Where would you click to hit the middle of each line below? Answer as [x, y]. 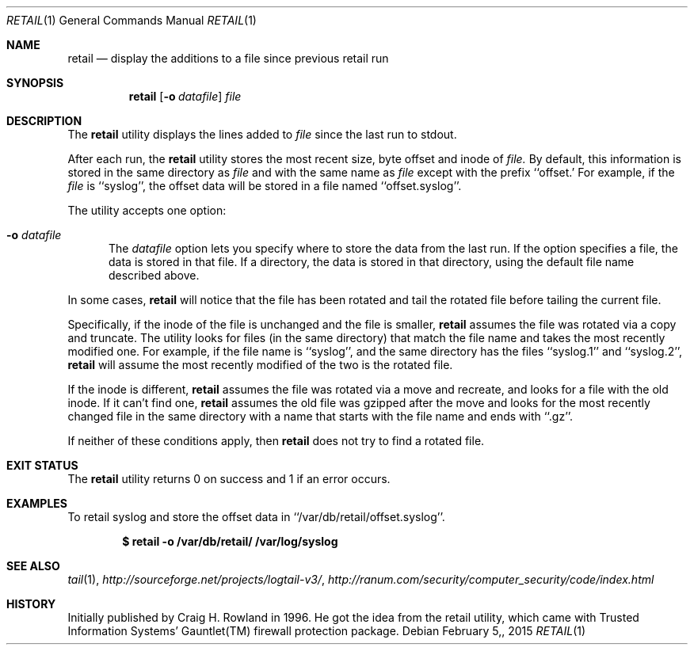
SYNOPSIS [35, 83]
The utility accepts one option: [147, 210]
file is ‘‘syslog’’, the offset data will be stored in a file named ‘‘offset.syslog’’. [265, 186]
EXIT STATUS [42, 465]
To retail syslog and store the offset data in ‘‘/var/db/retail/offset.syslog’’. [256, 517]
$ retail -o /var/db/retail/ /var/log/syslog [230, 541]
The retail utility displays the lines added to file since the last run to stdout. [262, 134]
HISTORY [31, 604]
